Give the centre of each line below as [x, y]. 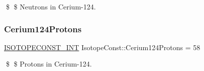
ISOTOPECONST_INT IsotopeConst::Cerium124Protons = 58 [102, 47]
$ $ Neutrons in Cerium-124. [51, 6]
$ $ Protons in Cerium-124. [49, 64]
